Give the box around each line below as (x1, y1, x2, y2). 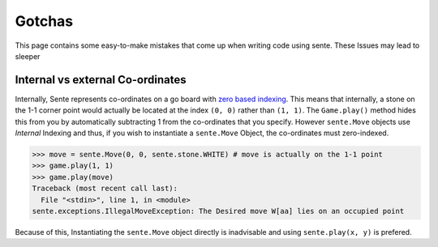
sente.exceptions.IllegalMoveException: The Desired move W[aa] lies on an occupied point (32, 207, 405, 215)
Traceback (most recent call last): (32, 184, 178, 194)
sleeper (15, 51, 41, 61)
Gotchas (15, 12, 74, 30)
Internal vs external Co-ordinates (15, 73, 187, 87)
